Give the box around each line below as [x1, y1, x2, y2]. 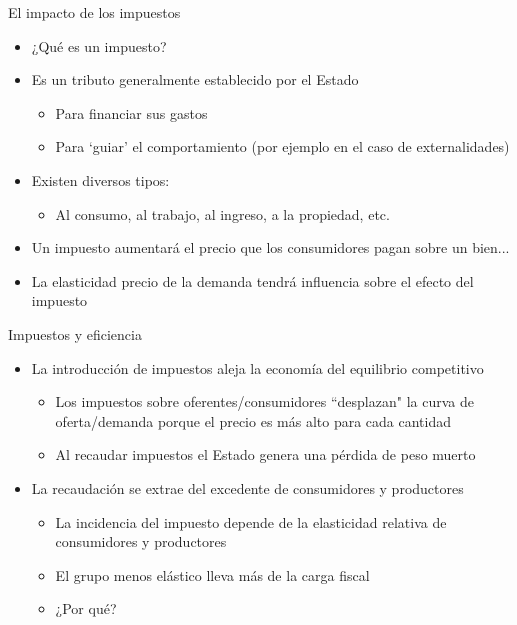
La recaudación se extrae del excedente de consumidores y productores [31, 477, 464, 498]
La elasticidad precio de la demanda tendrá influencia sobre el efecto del [31, 270, 474, 291]
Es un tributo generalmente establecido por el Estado [31, 69, 359, 90]
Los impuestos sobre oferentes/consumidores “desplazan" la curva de [55, 391, 474, 412]
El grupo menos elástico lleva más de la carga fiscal [55, 564, 370, 585]
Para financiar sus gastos [55, 102, 208, 123]
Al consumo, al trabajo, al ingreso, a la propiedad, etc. [55, 203, 390, 224]
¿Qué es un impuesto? [31, 35, 167, 56]
